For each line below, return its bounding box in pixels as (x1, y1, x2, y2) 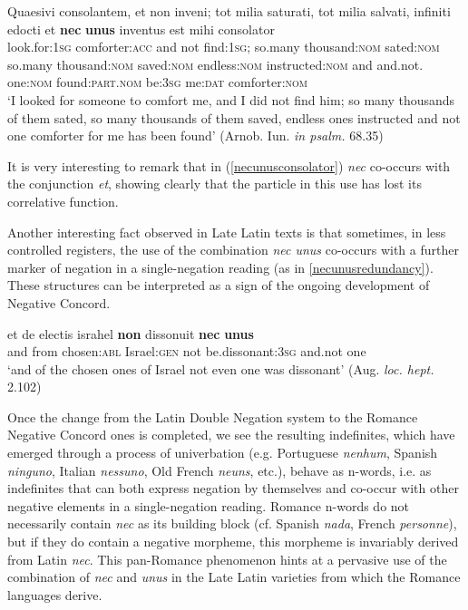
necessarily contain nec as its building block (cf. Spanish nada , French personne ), (7, 514, 457, 533)
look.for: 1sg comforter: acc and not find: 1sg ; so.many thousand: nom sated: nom (7, 37, 440, 56)
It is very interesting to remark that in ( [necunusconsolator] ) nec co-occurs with (7, 156, 451, 175)
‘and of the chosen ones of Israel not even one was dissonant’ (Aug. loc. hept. (7, 359, 434, 378)
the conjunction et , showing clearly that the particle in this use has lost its (7, 174, 422, 193)
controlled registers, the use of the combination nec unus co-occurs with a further (7, 240, 459, 259)
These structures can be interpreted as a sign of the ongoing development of (7, 276, 430, 295)
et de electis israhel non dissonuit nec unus (7, 324, 254, 343)
